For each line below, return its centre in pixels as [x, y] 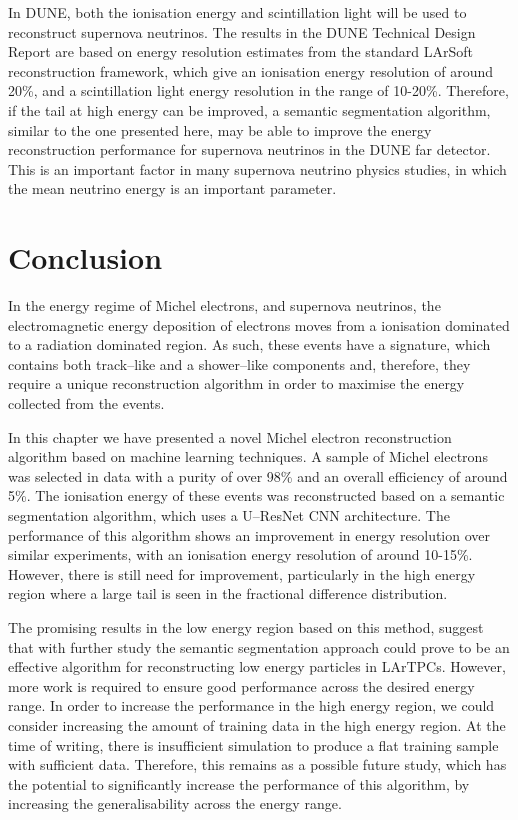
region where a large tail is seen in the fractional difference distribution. [228, 593]
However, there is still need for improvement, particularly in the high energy [242, 573]
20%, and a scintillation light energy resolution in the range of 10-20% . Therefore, [258, 90]
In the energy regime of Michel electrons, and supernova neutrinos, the [224, 305]
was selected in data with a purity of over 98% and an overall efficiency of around [258, 475]
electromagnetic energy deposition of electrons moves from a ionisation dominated [259, 324]
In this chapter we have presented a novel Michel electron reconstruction [230, 436]
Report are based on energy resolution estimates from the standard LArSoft [240, 51]
